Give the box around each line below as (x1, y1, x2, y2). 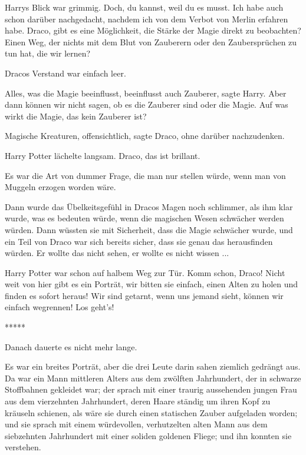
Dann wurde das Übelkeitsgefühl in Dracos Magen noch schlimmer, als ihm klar (5, 200, 293, 212)
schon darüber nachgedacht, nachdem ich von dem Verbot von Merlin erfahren (5, 12, 288, 25)
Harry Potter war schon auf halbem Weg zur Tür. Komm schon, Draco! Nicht (5, 266, 285, 278)
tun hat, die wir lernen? (5, 47, 91, 59)
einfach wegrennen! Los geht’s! (5, 301, 114, 313)
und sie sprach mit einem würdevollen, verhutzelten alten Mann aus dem (5, 418, 268, 430)
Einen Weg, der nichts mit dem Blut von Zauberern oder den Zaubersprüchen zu (5, 35, 297, 48)
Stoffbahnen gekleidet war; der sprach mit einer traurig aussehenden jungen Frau (5, 383, 297, 396)
